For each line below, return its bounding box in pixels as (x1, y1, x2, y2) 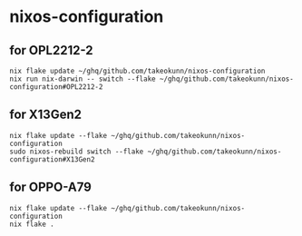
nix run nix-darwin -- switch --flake (9, 74, 156, 84)
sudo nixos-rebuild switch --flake (9, 147, 144, 156)
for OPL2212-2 (9, 43, 93, 58)
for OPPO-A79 (9, 180, 93, 195)
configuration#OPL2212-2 (9, 83, 103, 92)
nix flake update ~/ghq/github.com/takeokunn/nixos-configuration (9, 66, 266, 75)
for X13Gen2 (9, 107, 82, 123)
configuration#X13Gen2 (9, 154, 95, 164)
